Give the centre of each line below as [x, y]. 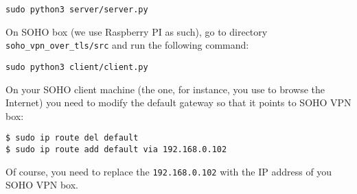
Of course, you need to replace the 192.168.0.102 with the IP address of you [169, 171]
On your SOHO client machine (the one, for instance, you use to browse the [165, 89]
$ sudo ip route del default [72, 138]
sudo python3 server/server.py [77, 10]
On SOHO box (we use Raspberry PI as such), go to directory [137, 31]
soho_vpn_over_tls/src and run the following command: [127, 45]
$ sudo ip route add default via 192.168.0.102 [116, 149]
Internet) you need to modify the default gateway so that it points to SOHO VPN [178, 102]
